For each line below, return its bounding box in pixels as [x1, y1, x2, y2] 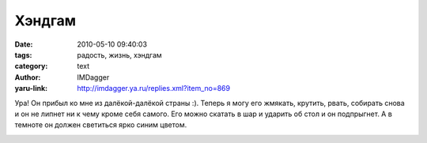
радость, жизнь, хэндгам [77, 50, 162, 59]
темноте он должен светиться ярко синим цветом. [14, 120, 187, 130]
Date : [14, 40, 33, 49]
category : [14, 62, 48, 71]
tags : [14, 50, 32, 59]
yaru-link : [14, 84, 47, 93]
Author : [14, 72, 41, 82]
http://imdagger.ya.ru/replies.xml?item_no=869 [77, 84, 231, 93]
